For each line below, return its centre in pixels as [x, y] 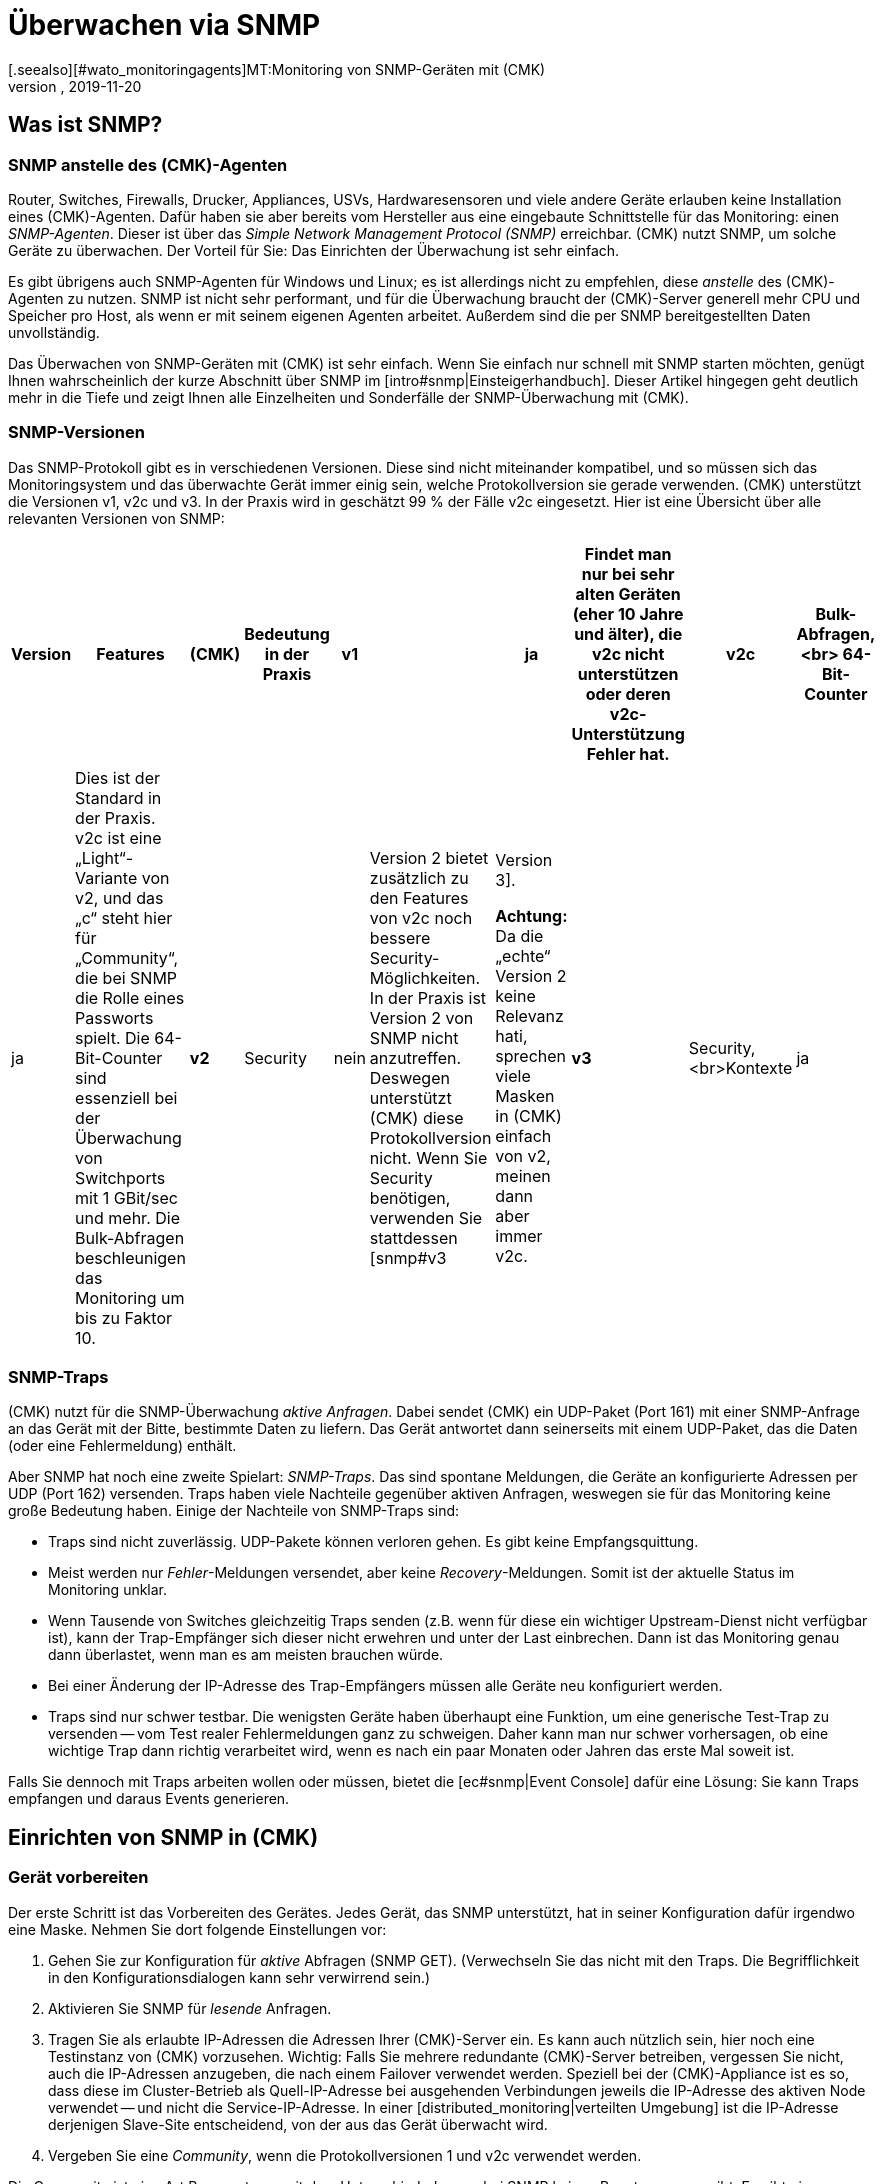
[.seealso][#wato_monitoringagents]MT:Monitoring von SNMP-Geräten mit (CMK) [277, 69]
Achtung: [531, 915]
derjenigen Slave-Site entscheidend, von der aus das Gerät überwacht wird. [298, 2124]
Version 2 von [421, 1017]
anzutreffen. [415, 1057]
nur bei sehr [628, 573]
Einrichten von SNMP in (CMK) [163, 1837]
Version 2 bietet [429, 857]
